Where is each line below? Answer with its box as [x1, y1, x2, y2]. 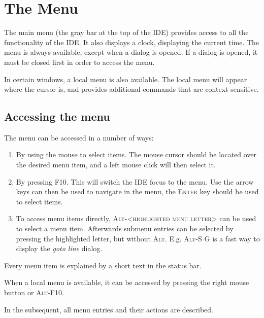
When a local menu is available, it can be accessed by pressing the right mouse [4, 277, 249, 288]
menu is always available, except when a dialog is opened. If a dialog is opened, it [4, 47, 258, 57]
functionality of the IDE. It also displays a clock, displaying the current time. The [4, 37, 259, 47]
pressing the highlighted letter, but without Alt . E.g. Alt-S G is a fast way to [16, 233, 260, 243]
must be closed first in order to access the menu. [4, 56, 155, 67]
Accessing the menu [4, 109, 110, 124]
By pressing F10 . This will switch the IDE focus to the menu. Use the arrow [16, 176, 254, 187]
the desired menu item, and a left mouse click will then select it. [16, 159, 216, 170]
